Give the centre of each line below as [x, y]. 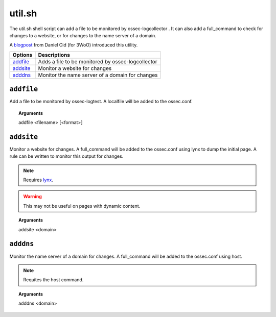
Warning [32, 197]
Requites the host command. [53, 280]
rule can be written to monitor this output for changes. [66, 156]
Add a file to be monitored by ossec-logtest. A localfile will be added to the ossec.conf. [101, 102]
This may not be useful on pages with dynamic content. [82, 206]
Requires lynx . [38, 180]
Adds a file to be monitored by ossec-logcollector [98, 61]
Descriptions [54, 55]
